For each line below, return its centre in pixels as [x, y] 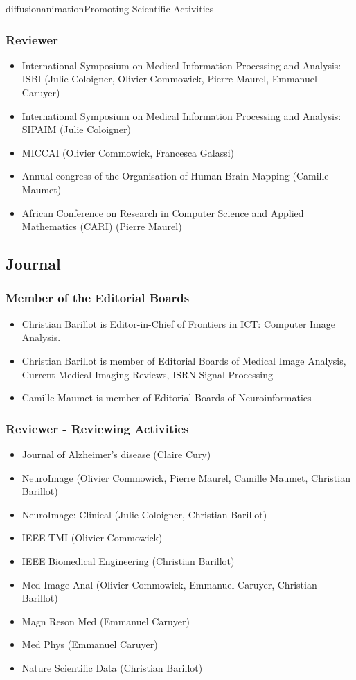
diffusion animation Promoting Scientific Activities [110, 8]
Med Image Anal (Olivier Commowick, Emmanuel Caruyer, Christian [169, 584]
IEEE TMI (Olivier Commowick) [92, 538]
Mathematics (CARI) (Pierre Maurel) [102, 226]
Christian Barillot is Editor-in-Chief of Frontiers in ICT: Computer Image [178, 323]
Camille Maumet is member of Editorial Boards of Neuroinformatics [167, 398]
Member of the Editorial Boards [98, 298]
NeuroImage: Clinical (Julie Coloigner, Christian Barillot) [144, 514]
